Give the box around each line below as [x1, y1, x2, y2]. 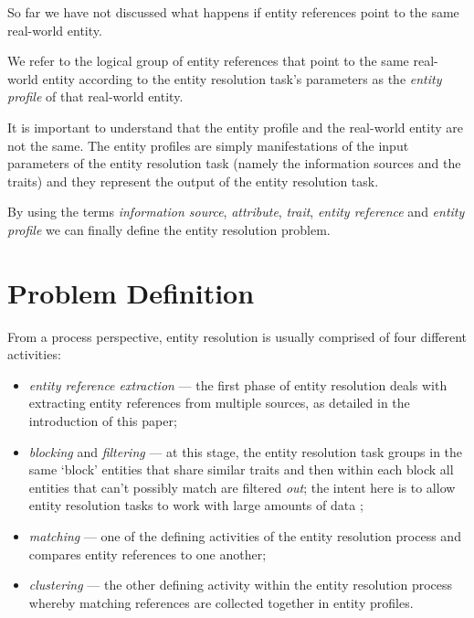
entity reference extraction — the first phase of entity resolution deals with [28, 375, 448, 394]
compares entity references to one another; [28, 544, 267, 563]
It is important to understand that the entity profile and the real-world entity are [7, 117, 463, 136]
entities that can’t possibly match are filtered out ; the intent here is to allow [28, 477, 456, 496]
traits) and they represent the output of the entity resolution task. [7, 171, 379, 190]
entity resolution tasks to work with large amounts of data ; [28, 495, 363, 515]
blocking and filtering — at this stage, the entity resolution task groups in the [28, 442, 463, 461]
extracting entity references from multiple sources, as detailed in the [28, 393, 410, 412]
